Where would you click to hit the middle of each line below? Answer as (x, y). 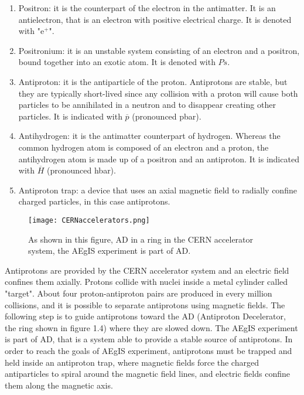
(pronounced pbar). (167, 116)
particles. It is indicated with (70, 116)
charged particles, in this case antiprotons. (94, 201)
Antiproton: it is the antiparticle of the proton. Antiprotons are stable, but (153, 81)
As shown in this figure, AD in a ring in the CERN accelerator (141, 239)
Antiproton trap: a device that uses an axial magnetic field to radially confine (158, 190)
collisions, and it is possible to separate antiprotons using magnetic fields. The (145, 304)
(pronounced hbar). (81, 170)
